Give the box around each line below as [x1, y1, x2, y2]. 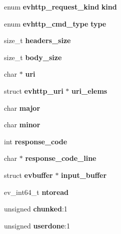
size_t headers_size [4, 35, 71, 46]
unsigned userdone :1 [4, 220, 70, 230]
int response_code [4, 136, 67, 146]
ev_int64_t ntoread [4, 186, 69, 197]
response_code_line [25, 153, 96, 163]
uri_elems [71, 85, 107, 96]
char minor [4, 119, 40, 130]
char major [4, 102, 40, 113]
